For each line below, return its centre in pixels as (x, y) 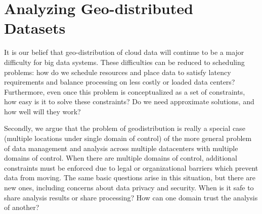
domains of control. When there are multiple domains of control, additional (121, 158)
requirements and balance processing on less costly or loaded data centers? (120, 82)
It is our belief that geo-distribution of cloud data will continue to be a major (124, 52)
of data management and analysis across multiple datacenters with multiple (121, 148)
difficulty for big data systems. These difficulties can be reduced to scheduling (124, 62)
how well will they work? (42, 111)
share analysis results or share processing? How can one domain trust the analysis (131, 197)
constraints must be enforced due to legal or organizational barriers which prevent (131, 167)
